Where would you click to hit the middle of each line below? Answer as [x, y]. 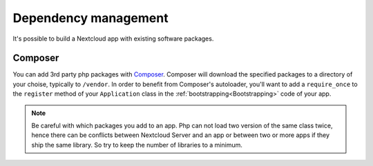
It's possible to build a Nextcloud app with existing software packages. [113, 39]
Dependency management [90, 18]
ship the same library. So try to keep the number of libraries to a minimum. [137, 145]
